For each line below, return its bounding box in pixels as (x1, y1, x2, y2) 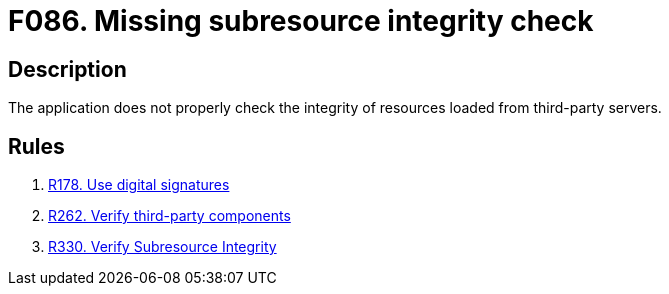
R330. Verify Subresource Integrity (48, 238, 277, 256)
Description (8, 56, 127, 82)
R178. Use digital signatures (48, 176, 230, 194)
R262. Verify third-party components (48, 207, 291, 225)
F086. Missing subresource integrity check (8, 4, 594, 38)
